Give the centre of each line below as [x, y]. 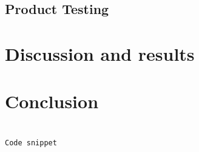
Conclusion [52, 101]
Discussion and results [100, 53]
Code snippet [31, 143]
